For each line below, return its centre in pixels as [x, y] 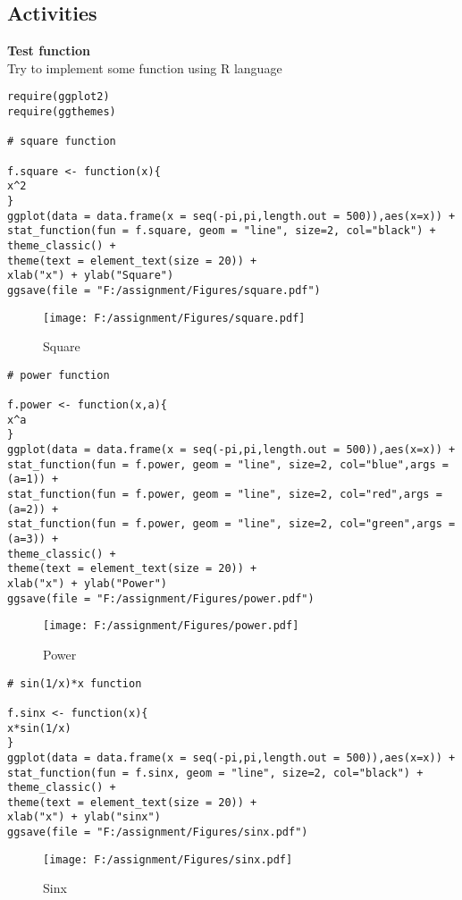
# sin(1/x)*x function [75, 683]
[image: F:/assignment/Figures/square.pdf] [174, 318]
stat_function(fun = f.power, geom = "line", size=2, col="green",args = [231, 524]
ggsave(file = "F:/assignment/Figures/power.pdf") [161, 598]
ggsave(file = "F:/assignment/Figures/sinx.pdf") [158, 833]
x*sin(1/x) [39, 728]
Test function [49, 50]
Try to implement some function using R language [145, 67]
